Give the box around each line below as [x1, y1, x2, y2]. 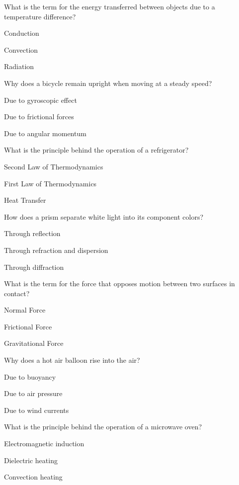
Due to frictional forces [4, 111, 74, 122]
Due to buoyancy [4, 371, 56, 382]
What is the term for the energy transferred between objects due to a [4, 1, 215, 11]
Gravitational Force [4, 338, 64, 348]
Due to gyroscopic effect [4, 94, 77, 105]
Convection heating [4, 472, 63, 482]
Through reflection [4, 228, 61, 239]
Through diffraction [4, 261, 64, 272]
